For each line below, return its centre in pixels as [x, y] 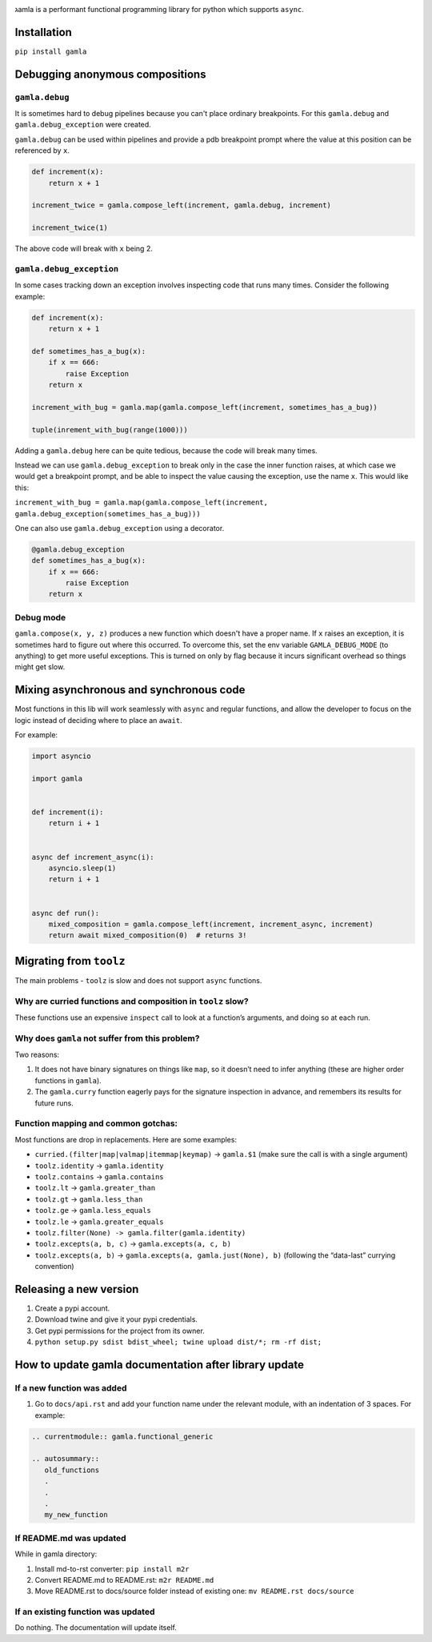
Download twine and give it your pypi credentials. [116, 1319]
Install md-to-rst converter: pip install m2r [112, 1568]
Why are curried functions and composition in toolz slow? [132, 1001]
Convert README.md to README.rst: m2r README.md [124, 1580]
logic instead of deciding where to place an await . [99, 720]
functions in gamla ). [68, 1080]
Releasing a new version [77, 1289]
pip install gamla [51, 51]
